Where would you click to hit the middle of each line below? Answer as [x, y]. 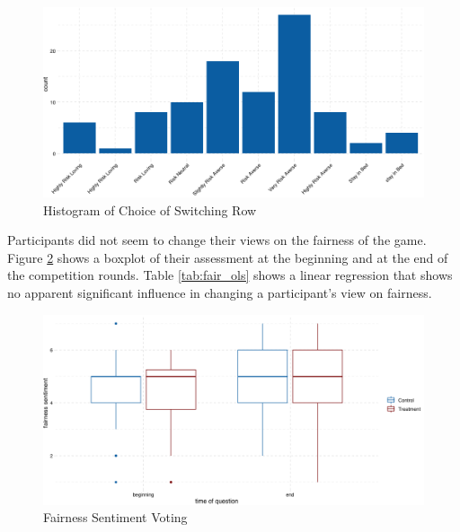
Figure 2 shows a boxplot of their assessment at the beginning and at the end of [228, 257]
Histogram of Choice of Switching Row [150, 209]
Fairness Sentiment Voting [115, 517]
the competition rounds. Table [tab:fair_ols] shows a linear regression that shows [230, 275]
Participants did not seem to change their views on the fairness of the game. [217, 240]
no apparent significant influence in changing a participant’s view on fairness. [220, 292]
